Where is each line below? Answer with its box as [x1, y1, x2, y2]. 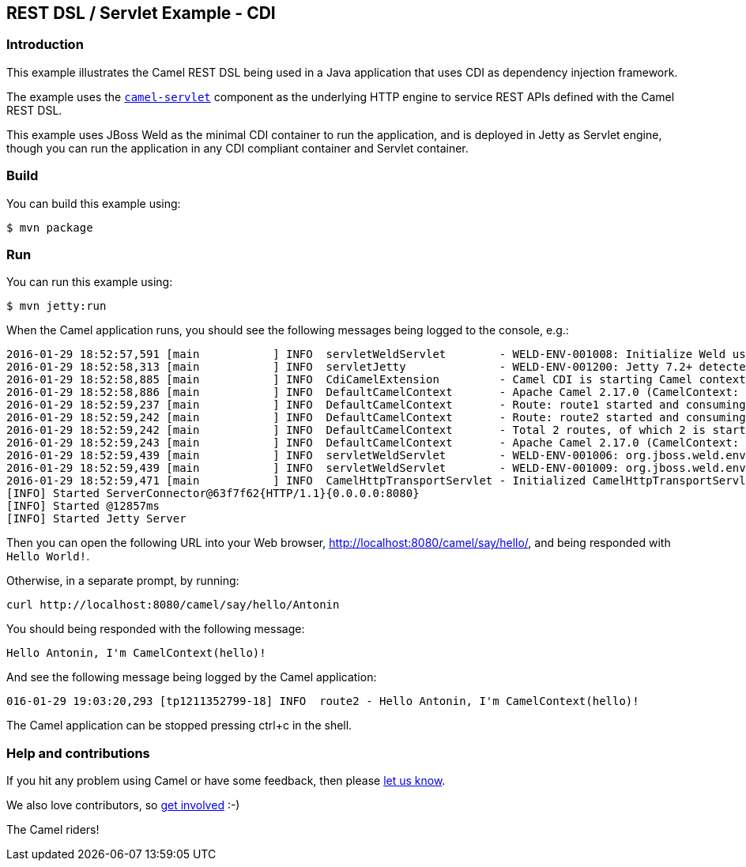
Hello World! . [6, 549, 90, 564]
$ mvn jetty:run [6, 300, 107, 313]
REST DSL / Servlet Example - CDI [6, 3, 276, 23]
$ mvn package [6, 221, 93, 234]
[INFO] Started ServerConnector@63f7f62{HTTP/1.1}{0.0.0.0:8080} [6, 487, 420, 500]
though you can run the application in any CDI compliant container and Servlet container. [6, 141, 469, 155]
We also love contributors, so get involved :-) [6, 798, 240, 812]
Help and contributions [6, 744, 150, 761]
